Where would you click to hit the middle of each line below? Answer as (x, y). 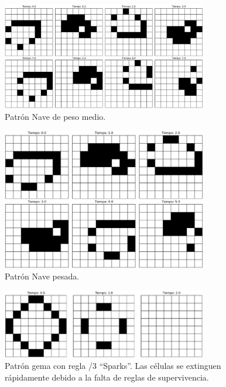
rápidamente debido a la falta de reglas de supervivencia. (107, 377)
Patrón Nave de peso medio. (55, 116)
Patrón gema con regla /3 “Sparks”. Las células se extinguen (113, 366)
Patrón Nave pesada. (42, 276)
